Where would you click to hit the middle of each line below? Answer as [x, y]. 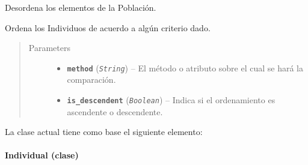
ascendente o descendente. [115, 111]
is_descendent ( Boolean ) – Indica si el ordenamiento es [171, 100]
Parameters [49, 48]
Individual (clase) [42, 155]
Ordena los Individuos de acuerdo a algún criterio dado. [108, 27]
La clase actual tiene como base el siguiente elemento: [104, 132]
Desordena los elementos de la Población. [81, 7]
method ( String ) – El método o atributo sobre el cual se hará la [185, 67]
